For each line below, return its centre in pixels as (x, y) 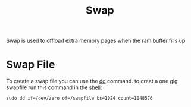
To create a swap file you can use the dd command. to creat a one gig (92, 81)
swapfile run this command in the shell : (54, 87)
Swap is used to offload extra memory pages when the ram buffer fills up (96, 41)
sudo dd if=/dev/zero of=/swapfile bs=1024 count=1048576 (79, 99)
